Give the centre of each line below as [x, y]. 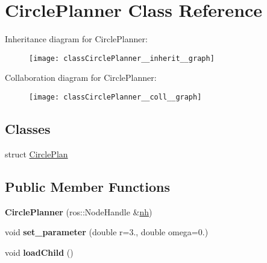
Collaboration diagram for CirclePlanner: [81, 78]
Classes [28, 129]
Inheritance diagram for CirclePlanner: [76, 39]
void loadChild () [39, 252]
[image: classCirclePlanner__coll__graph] [115, 97]
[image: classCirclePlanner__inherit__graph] [122, 58]
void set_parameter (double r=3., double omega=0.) [107, 232]
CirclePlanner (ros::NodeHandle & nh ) [79, 211]
